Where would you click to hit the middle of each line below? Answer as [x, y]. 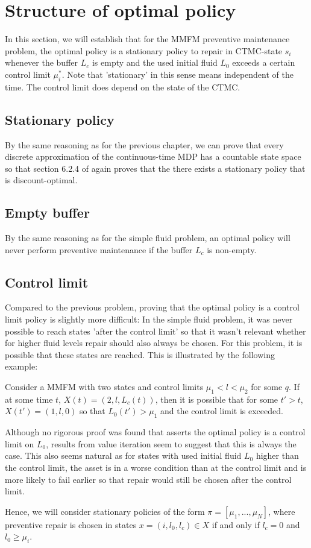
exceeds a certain [264, 62]
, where [282, 511]
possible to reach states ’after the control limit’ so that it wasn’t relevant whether [155, 331]
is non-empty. [232, 249]
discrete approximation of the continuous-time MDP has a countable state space [153, 156]
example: [21, 366]
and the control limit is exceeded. [222, 411]
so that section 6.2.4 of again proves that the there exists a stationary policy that [155, 168]
